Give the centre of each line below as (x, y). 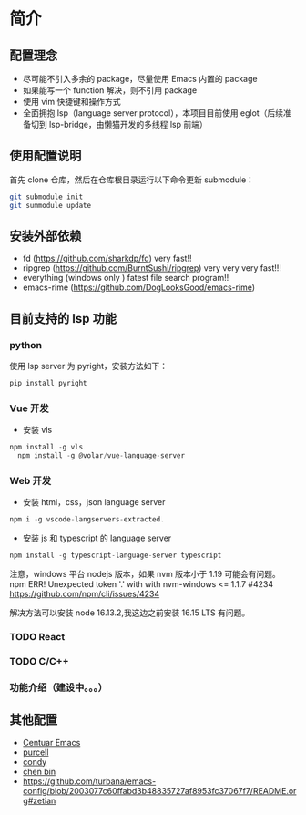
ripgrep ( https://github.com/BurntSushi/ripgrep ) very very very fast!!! (152, 268)
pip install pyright (49, 384)
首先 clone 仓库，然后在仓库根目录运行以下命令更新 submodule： (132, 180)
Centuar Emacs (51, 742)
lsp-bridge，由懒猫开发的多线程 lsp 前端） (128, 124)
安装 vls (37, 430)
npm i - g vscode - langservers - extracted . (87, 520)
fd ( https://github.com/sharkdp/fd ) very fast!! (107, 258)
